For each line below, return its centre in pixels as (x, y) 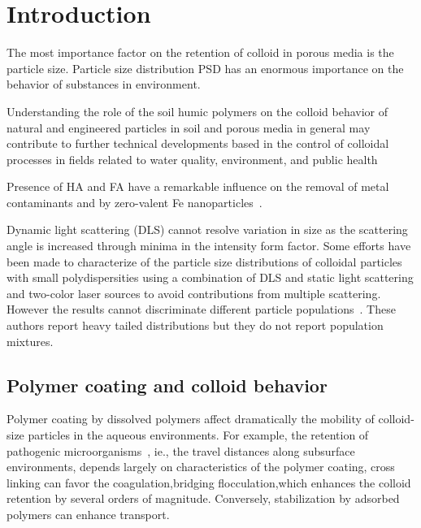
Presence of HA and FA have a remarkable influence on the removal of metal (198, 186)
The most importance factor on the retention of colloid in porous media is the (200, 52)
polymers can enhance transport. (88, 514)
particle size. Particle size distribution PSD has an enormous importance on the (205, 68)
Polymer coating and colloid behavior (167, 385)
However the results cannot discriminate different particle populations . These (201, 309)
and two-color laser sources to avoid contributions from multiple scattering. (194, 293)
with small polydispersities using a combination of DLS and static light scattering (210, 277)
